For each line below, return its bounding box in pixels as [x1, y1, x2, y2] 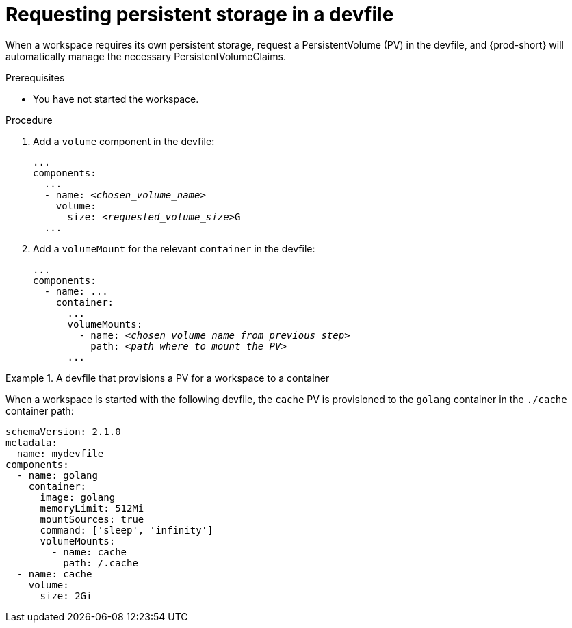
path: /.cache [63, 557, 138, 568]
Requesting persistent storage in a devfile [5, 3, 394, 26]
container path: [5, 404, 74, 417]
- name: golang [16, 469, 98, 481]
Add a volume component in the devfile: [33, 135, 215, 147]
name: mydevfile [16, 447, 104, 459]
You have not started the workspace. [33, 92, 199, 105]
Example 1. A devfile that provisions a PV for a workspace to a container [5, 371, 330, 384]
